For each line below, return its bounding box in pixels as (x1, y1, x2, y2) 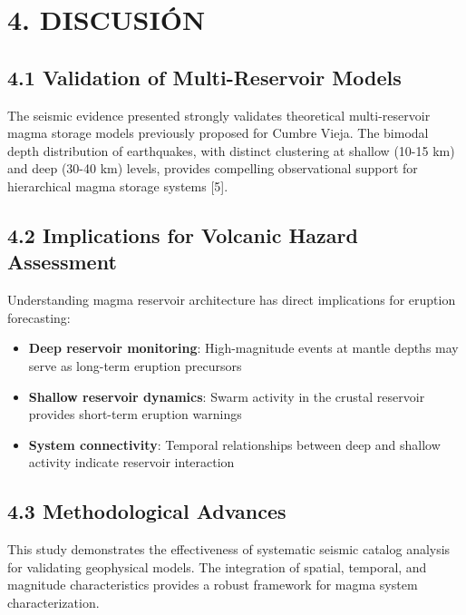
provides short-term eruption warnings (28, 405, 242, 424)
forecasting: (7, 307, 71, 327)
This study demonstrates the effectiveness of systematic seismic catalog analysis (7, 540, 451, 559)
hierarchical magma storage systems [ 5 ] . (7, 176, 228, 195)
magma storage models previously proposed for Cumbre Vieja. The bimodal (7, 123, 429, 142)
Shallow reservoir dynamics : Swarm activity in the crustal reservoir (28, 386, 425, 405)
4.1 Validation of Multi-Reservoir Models (7, 63, 402, 91)
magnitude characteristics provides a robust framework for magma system (7, 575, 418, 594)
